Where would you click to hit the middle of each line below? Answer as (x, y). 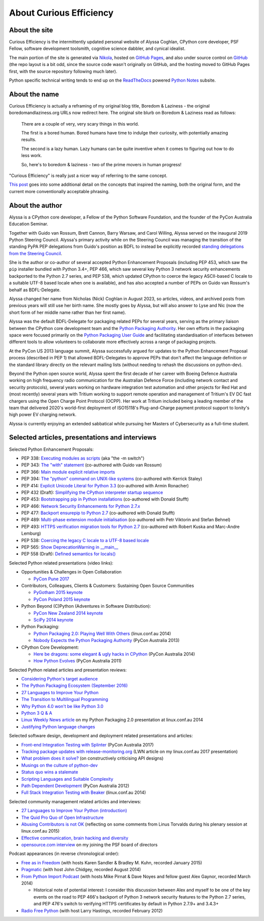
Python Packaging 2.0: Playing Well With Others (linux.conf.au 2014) (102, 634)
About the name (34, 94)
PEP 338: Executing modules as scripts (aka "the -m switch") (83, 458)
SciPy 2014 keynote (53, 620)
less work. (32, 155)
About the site (31, 30)
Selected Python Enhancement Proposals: (51, 449)
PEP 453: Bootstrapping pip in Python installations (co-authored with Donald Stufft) (105, 499)
